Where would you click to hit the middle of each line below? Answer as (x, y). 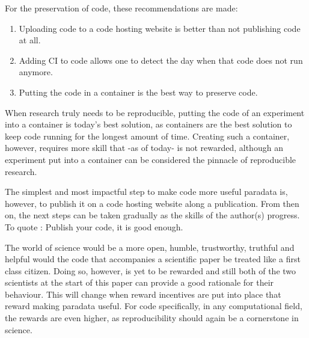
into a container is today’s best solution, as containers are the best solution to (148, 124)
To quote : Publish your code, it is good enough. (94, 226)
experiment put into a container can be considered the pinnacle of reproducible (151, 159)
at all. (30, 40)
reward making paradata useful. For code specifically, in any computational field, (154, 306)
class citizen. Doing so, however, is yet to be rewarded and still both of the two (151, 270)
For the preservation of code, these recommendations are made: (121, 8)
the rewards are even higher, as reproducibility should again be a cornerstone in (152, 318)
